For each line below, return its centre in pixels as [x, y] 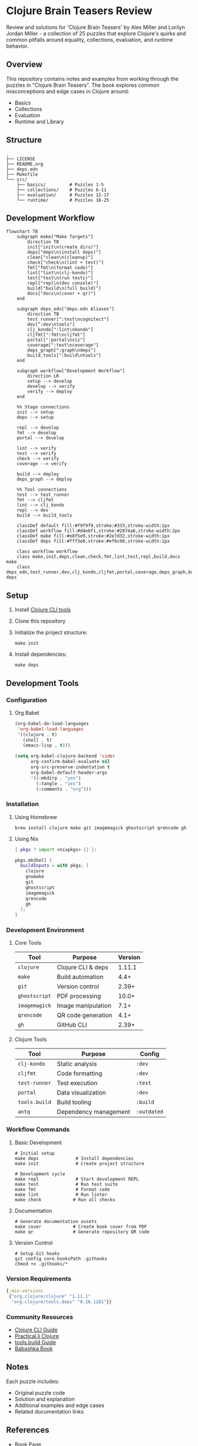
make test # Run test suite [66, 1184]
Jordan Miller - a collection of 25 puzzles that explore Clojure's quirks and [96, 33]
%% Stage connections [43, 407]
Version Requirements [39, 1279]
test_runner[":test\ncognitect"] [68, 320]
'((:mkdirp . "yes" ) [56, 778]
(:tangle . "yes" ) [59, 783]
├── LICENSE [21, 159]
